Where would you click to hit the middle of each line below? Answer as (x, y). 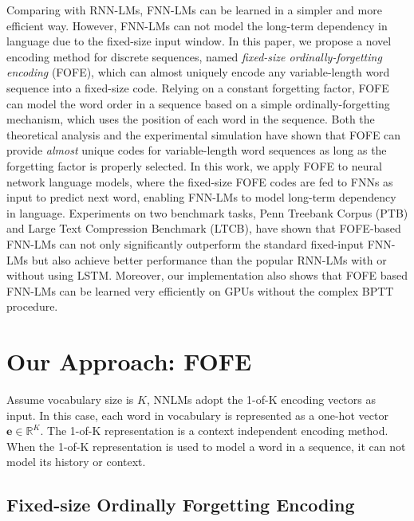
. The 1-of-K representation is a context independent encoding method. (214, 431)
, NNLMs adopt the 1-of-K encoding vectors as (261, 399)
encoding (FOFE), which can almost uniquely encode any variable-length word (198, 72)
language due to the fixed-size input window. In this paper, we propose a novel (199, 41)
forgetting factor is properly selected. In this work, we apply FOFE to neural (194, 165)
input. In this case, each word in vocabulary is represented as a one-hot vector (197, 415)
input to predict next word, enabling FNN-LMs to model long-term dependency (201, 197)
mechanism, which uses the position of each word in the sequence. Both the (191, 119)
